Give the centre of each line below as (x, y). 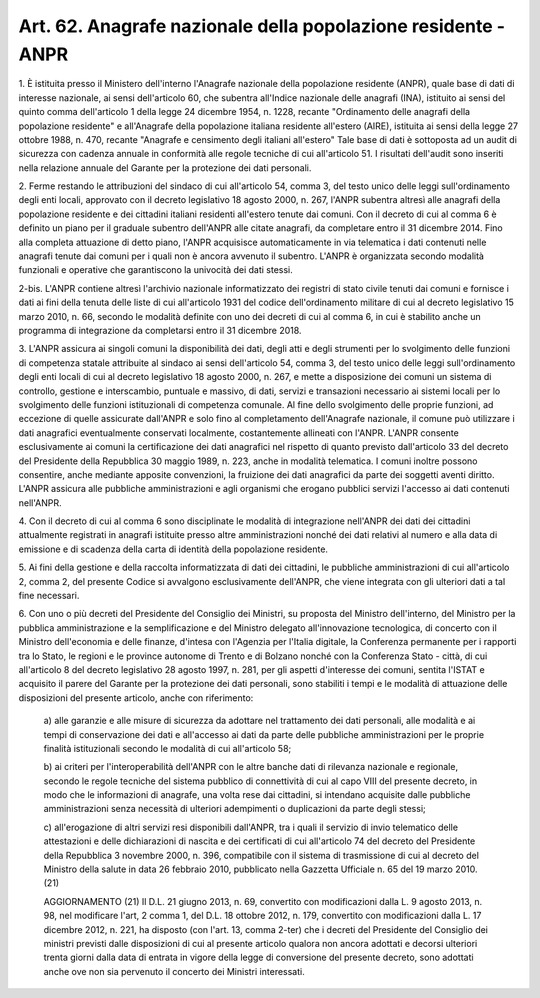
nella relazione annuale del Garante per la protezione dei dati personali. (165, 167)
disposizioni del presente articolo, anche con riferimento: (136, 697)
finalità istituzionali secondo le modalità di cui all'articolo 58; (167, 748)
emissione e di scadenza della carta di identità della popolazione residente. (173, 549)
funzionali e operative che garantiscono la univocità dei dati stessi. (156, 270)
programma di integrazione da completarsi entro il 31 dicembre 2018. (160, 330)
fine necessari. (49, 596)
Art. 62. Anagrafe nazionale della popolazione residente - (261, 26)
